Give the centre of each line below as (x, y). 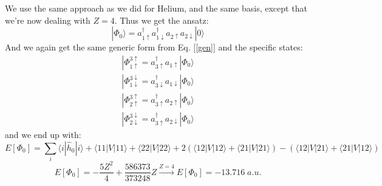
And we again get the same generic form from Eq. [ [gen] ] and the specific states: (154, 47)
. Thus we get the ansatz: (162, 20)
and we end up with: (43, 135)
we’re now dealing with (48, 20)
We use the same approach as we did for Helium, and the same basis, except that (156, 8)
